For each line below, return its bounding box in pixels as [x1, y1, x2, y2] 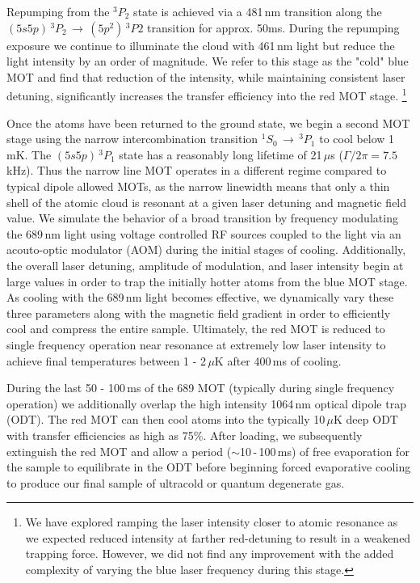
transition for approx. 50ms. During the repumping [147, 19, 400, 36]
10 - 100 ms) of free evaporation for [240, 442, 409, 459]
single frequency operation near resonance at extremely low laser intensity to [6, 336, 386, 353]
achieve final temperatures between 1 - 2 [6, 352, 207, 369]
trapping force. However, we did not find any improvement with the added [25, 545, 394, 562]
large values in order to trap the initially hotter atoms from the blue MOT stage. [6, 272, 408, 289]
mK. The [6, 146, 52, 163]
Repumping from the [6, 3, 110, 19]
